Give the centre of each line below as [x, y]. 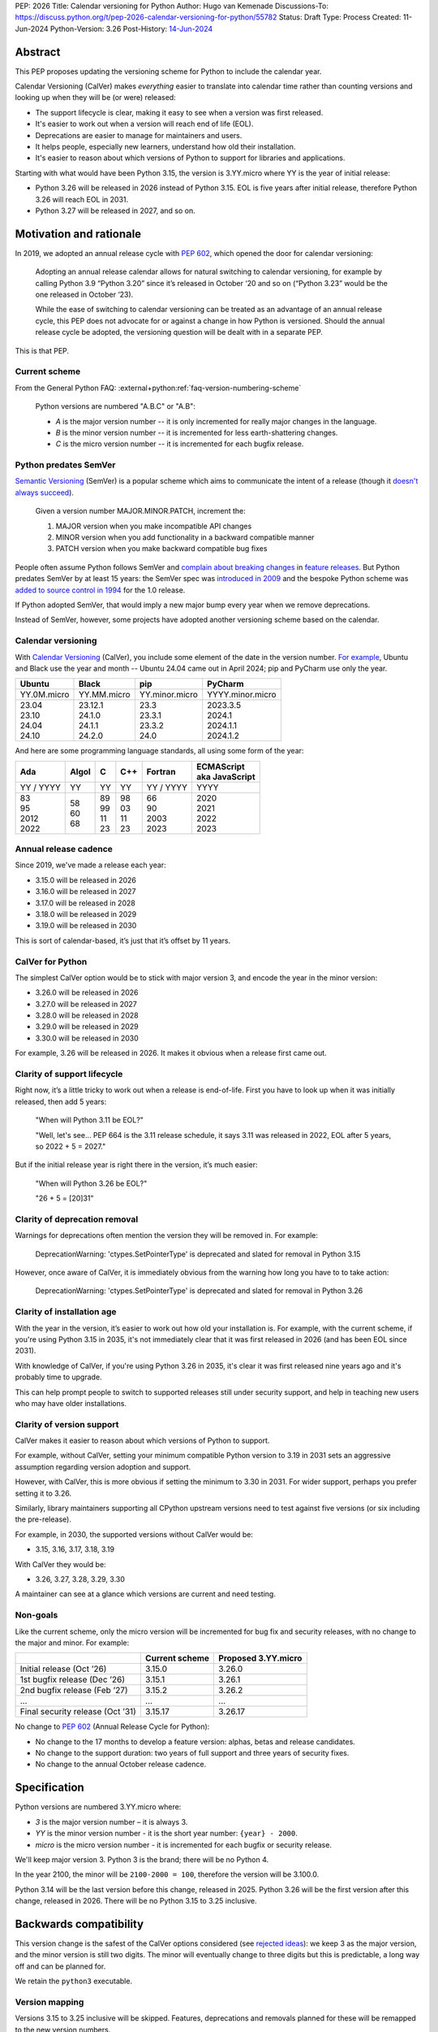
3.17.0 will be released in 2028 [85, 903]
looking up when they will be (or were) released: [95, 98]
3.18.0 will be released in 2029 [86, 914]
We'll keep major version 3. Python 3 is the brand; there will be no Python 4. [142, 1859]
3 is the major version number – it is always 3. [112, 1821]
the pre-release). [43, 1519]
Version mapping [49, 2002]
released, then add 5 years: [61, 1101]
